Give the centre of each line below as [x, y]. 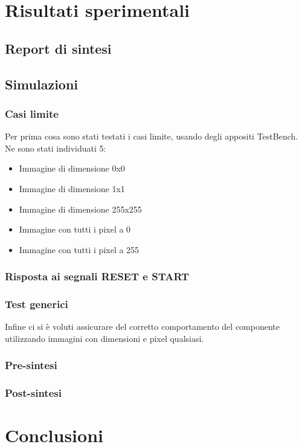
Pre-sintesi [31, 365]
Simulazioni [42, 84]
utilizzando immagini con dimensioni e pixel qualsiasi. [104, 338]
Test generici [37, 304]
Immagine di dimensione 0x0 [72, 168]
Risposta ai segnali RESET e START [97, 276]
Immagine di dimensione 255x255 [80, 209]
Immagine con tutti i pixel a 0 [75, 229]
